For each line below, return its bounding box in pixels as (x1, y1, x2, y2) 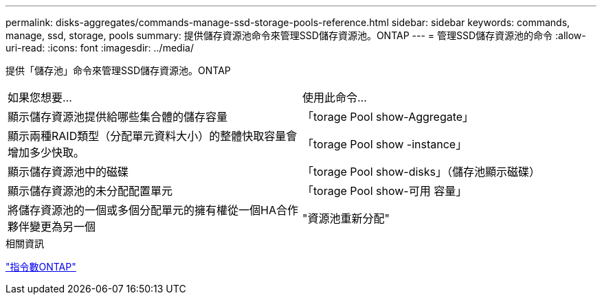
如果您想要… (8, 91, 72, 104)
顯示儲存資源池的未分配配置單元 (8, 184, 173, 198)
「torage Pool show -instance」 (302, 137, 467, 151)
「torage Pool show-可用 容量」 (302, 184, 467, 198)
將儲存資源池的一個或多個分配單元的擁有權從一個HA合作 (8, 203, 298, 217)
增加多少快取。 (8, 146, 85, 159)
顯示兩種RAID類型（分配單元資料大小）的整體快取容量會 (8, 129, 298, 143)
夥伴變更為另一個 (8, 220, 96, 233)
